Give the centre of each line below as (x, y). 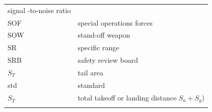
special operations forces (115, 22)
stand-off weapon (104, 35)
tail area (91, 72)
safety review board (108, 60)
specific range (98, 47)
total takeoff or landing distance (127, 97)
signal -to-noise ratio (39, 10)
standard (91, 85)
